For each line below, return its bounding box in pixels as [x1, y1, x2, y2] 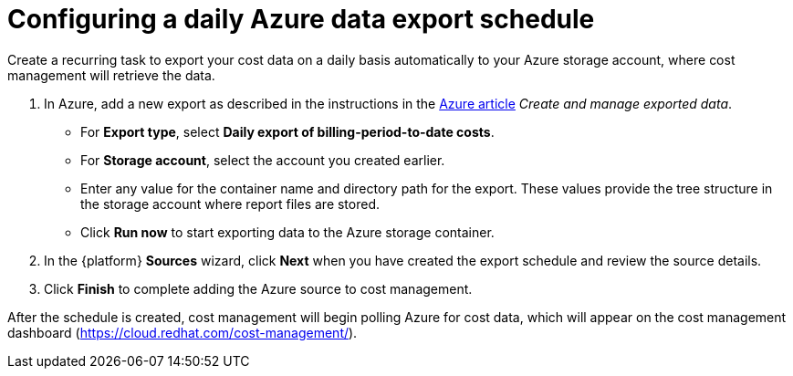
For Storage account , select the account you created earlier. [80, 151, 445, 168]
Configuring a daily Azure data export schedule [7, 4, 595, 35]
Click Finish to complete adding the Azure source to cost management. [44, 280, 473, 297]
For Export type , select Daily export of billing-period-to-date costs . [80, 123, 495, 140]
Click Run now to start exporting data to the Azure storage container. [80, 224, 495, 240]
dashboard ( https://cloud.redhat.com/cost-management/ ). [7, 324, 358, 340]
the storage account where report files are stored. [80, 195, 381, 212]
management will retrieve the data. [7, 67, 215, 83]
